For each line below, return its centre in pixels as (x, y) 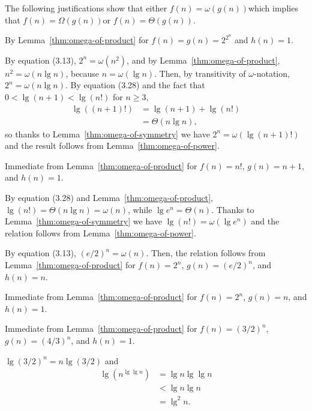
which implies (273, 8)
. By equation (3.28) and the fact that (135, 85)
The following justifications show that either (86, 8)
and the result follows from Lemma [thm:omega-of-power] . (112, 145)
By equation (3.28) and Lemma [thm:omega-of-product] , (109, 198)
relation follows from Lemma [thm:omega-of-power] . (100, 232)
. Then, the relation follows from (206, 253)
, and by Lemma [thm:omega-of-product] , (203, 60)
